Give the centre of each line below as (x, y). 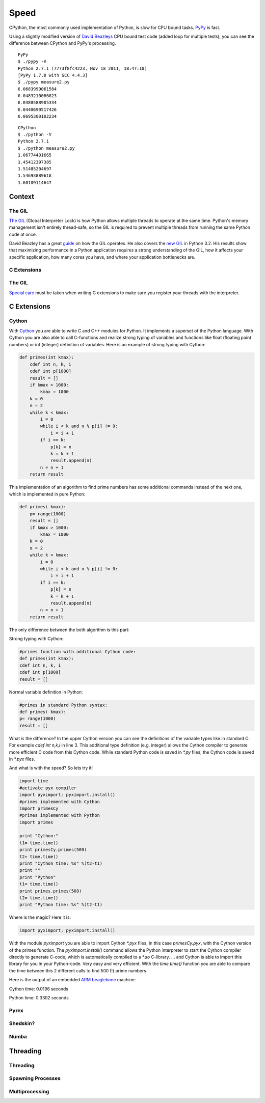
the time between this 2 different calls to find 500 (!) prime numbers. (78, 970)
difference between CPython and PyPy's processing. (63, 43)
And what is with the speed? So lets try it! (51, 768)
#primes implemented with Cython (60, 801)
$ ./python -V (35, 135)
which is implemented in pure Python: (47, 494)
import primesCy (39, 808)
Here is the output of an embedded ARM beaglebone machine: (72, 980)
